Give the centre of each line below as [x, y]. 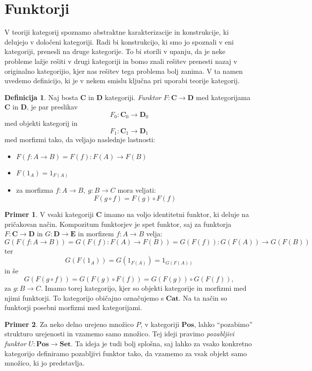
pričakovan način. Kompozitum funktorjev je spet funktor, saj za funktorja [118, 224]
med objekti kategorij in [41, 123]
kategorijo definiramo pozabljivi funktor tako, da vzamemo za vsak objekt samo [126, 353]
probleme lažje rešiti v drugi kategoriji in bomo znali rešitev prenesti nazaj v [121, 61]
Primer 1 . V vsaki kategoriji [49, 214]
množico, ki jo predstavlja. [45, 363]
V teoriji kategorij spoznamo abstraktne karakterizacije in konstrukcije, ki [117, 32]
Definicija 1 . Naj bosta [41, 97]
